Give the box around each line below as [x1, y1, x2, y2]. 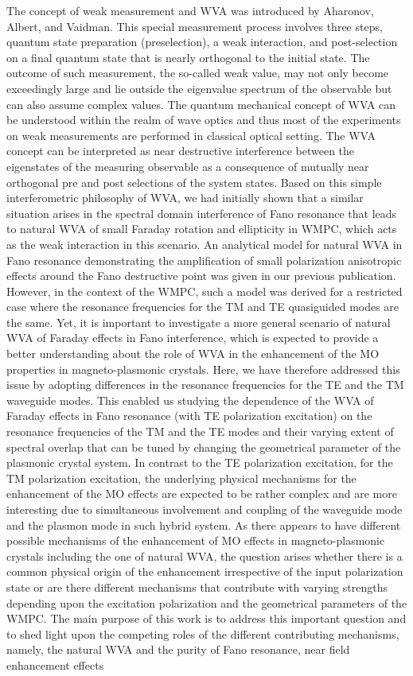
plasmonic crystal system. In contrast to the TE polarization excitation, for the [6, 454, 393, 471]
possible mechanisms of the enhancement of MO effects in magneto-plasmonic [6, 532, 385, 549]
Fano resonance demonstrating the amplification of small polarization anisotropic [6, 251, 402, 268]
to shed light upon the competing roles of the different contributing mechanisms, [6, 625, 399, 642]
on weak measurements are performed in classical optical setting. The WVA [6, 126, 376, 143]
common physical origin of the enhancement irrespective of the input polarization [6, 563, 403, 580]
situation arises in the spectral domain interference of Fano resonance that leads [6, 204, 397, 221]
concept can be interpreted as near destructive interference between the [6, 142, 355, 159]
